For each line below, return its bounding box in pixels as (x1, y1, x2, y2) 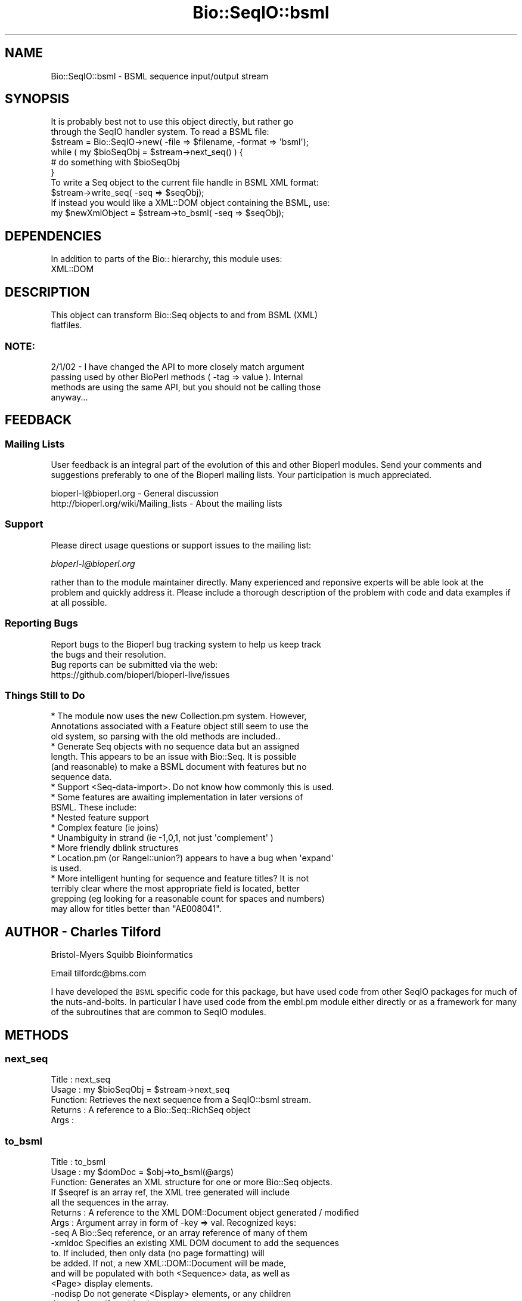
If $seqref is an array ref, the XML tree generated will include (51, 1187, 290, 1198)
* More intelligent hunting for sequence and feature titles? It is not (51, 873, 309, 884)
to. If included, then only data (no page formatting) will (51, 1248, 265, 1259)
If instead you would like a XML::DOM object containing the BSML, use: (51, 198, 330, 208)
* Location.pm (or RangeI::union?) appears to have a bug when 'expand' (51, 853, 334, 864)
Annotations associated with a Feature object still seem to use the (51, 721, 309, 732)
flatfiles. (51, 320, 82, 331)
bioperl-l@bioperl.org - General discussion (51, 488, 219, 499)
